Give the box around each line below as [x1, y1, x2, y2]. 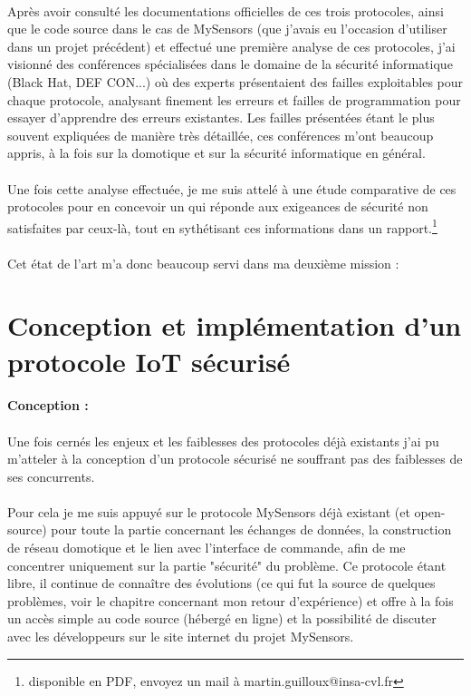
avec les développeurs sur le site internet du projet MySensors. [7, 627, 354, 646]
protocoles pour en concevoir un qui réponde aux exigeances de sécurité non [7, 197, 428, 216]
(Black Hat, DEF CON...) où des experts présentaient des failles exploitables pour [7, 72, 464, 91]
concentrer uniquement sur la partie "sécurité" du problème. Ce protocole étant [7, 555, 447, 574]
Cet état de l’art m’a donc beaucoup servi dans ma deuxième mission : [7, 253, 399, 272]
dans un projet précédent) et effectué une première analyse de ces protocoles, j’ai [7, 36, 456, 55]
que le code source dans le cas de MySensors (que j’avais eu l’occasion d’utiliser [7, 19, 447, 38]
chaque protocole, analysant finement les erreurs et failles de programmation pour [7, 90, 461, 109]
